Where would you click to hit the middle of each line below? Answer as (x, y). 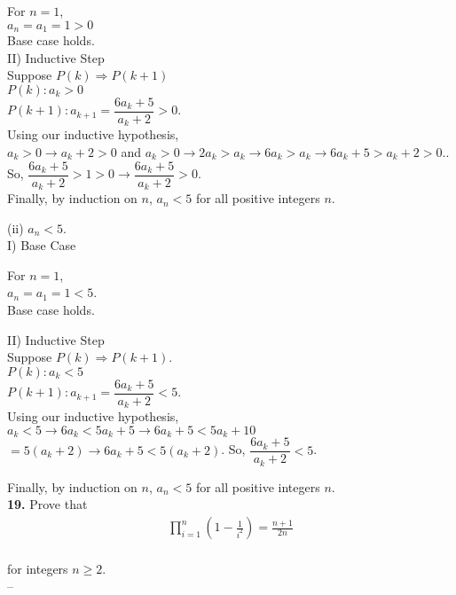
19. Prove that (47, 504)
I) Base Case (42, 245)
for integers (38, 568)
